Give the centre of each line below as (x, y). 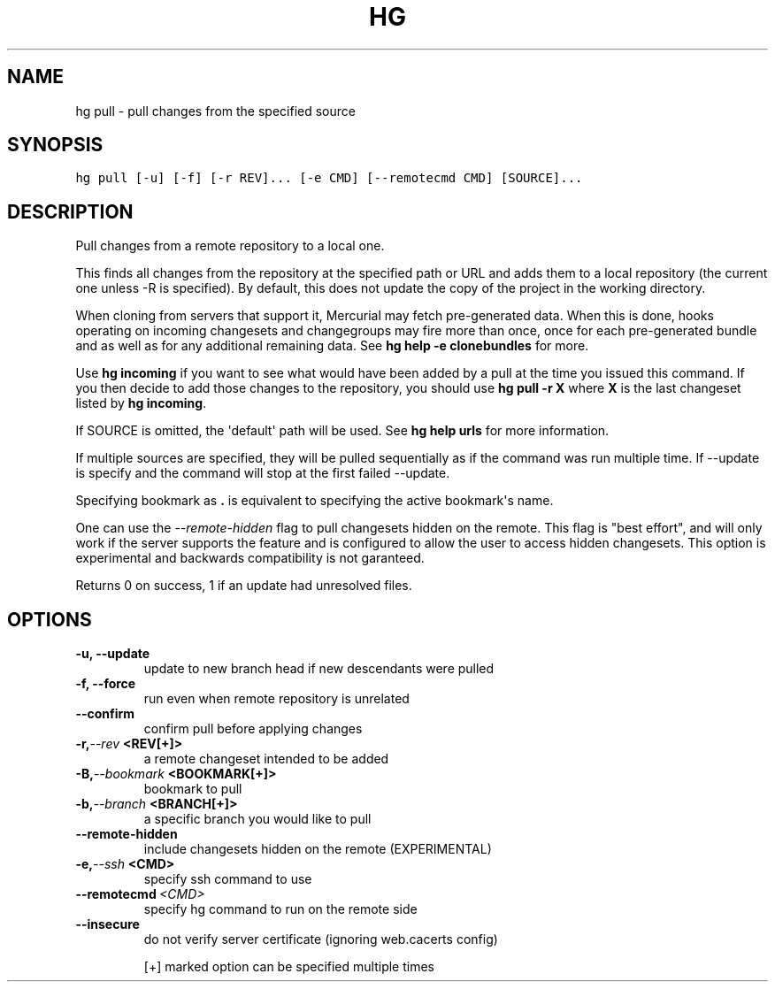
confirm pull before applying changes (253, 729)
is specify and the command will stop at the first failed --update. (263, 473)
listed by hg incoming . (141, 403)
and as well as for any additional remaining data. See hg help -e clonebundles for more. (332, 346)
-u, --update (113, 654)
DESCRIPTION (70, 211)
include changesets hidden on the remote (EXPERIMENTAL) (318, 849)
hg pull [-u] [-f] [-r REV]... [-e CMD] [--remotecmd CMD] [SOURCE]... (329, 178)
